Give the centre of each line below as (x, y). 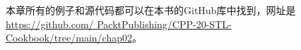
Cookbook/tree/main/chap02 (69, 38)
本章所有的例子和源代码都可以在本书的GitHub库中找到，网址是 (151, 10)
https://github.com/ (50, 24)
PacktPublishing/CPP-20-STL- (164, 24)
